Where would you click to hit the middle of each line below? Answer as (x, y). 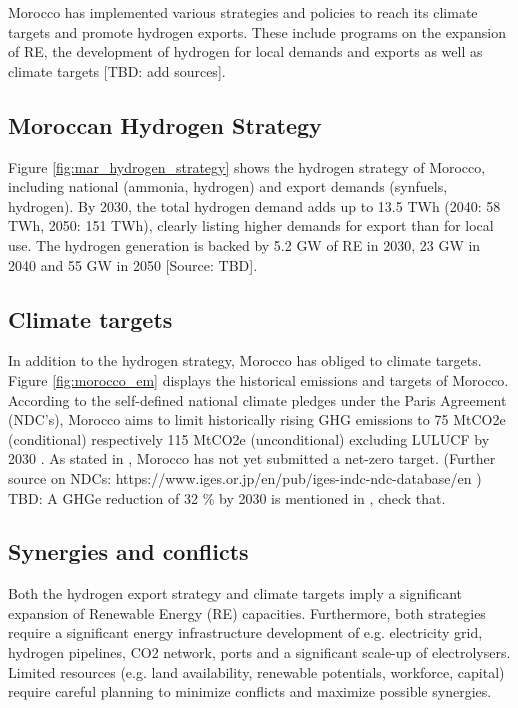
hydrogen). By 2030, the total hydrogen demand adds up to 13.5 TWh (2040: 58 (254, 205)
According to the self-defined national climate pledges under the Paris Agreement (257, 399)
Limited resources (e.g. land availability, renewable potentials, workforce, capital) (256, 671)
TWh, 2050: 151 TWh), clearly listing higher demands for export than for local (251, 225)
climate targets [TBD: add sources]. (117, 70)
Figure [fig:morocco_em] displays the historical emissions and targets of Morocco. (258, 379)
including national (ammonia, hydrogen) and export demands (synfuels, (228, 186)
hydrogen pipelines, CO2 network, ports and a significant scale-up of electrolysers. (259, 652)
